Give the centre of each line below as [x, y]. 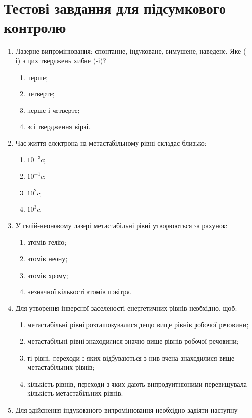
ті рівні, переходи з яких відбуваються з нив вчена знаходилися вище [131, 357]
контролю [35, 27]
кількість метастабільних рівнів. [75, 393]
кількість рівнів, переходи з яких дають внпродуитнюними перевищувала [137, 383]
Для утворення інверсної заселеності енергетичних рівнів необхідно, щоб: [126, 308]
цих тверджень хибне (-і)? [67, 60]
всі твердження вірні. [59, 126]
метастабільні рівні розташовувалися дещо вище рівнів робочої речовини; [138, 324]
